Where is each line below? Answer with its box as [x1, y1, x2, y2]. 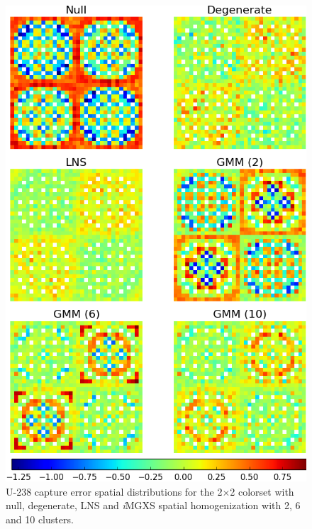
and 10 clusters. [6, 511, 74, 526]
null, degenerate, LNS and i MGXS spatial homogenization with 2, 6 [6, 498, 301, 513]
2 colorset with [230, 484, 294, 499]
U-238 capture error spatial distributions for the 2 [6, 484, 223, 499]
